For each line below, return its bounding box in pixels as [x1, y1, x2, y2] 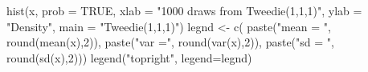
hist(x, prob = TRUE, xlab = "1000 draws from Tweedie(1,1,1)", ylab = [6, 2, 362, 18]
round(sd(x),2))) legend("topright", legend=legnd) [6, 49, 252, 66]
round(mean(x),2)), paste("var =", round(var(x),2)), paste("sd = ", [6, 34, 334, 50]
